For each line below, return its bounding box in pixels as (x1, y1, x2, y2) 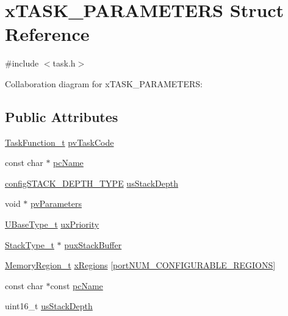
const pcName (50, 279, 103, 292)
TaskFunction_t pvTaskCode (5, 135, 114, 148)
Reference (5, 21, 90, 46)
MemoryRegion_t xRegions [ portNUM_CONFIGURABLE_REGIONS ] (5, 259, 276, 271)
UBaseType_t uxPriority (5, 218, 99, 231)
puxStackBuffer (64, 238, 122, 251)
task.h (52, 57, 76, 70)
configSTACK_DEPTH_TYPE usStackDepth (5, 176, 179, 189)
